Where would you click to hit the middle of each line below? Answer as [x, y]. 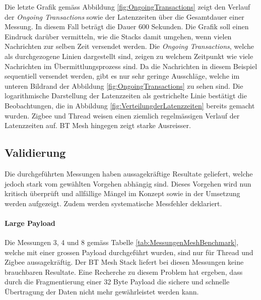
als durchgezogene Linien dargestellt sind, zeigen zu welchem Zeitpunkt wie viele [129, 56]
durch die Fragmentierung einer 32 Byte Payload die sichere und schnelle [117, 282]
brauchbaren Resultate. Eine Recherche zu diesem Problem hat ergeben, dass [124, 272]
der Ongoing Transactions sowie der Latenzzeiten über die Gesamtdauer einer [124, 16]
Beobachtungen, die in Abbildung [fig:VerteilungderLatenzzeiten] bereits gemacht [130, 105]
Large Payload [30, 223]
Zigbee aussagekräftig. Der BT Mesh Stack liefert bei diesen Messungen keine [124, 262]
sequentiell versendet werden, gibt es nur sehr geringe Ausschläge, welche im [122, 76]
